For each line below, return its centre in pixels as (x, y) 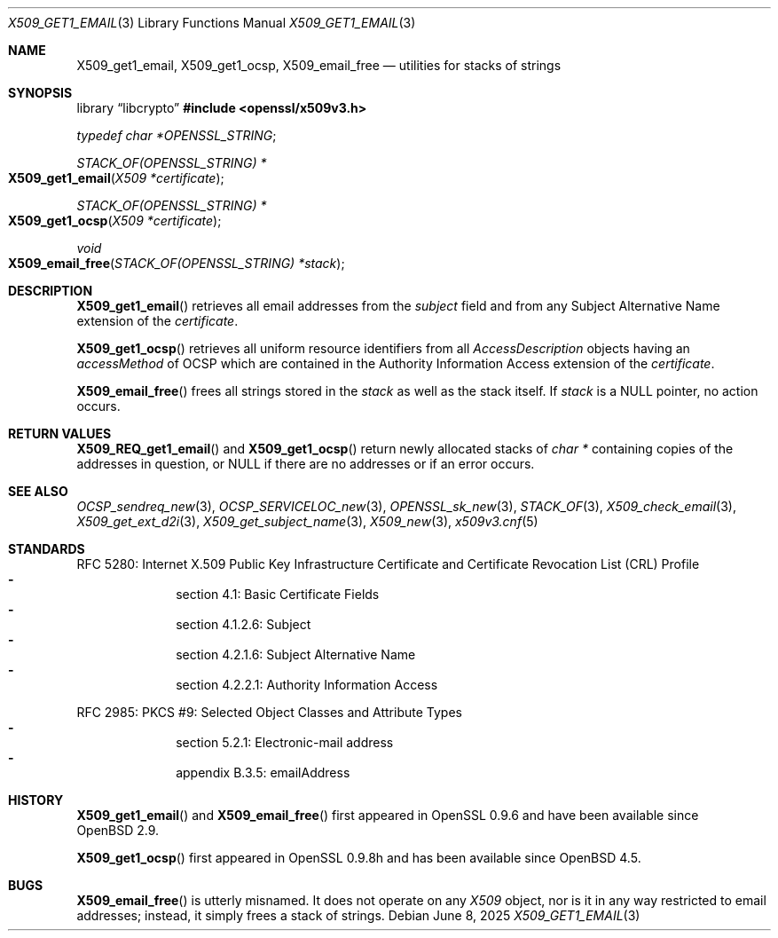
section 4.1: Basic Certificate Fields (278, 594)
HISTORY (36, 800)
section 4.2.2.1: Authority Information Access (307, 685)
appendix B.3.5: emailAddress (263, 772)
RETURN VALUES (60, 434)
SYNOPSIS (40, 93)
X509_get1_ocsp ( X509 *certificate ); (115, 221)
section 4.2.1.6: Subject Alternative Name (296, 654)
